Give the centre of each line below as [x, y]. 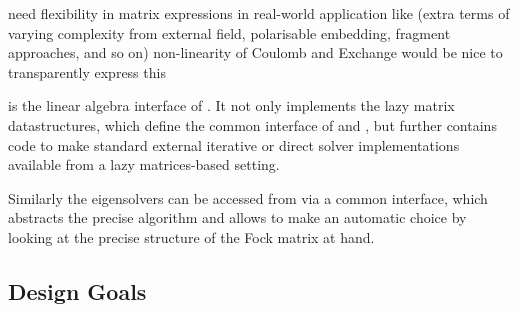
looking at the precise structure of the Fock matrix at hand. [191, 236]
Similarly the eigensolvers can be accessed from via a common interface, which [248, 197]
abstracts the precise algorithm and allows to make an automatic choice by [237, 217]
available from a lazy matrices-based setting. [144, 164]
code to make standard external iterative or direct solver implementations [234, 144]
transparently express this [87, 71]
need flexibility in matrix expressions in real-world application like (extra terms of [259, 13]
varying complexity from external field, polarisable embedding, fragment [229, 32]
